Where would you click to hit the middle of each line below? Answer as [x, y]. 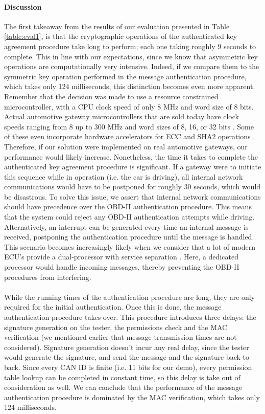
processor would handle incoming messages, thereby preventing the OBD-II [122, 267]
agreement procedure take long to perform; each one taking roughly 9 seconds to [130, 46]
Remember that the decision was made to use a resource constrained [111, 96]
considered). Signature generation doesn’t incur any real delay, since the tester [127, 347]
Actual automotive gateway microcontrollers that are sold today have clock [122, 116]
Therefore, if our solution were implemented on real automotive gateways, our [126, 146]
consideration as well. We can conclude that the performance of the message [123, 387]
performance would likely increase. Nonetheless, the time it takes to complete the [131, 156]
